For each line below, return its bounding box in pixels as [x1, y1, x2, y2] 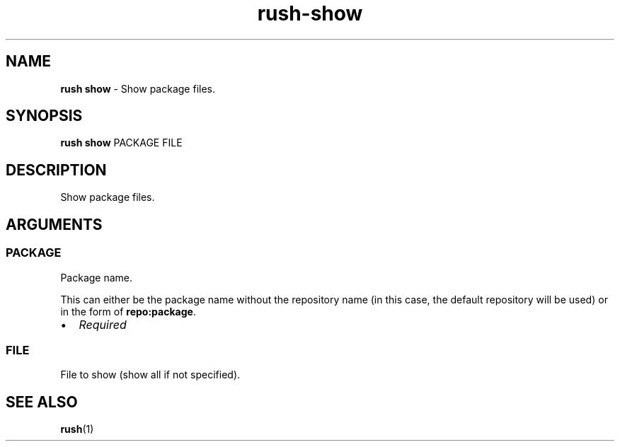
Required [79, 317, 127, 332]
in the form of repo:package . [60, 305, 196, 318]
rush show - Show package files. [60, 82, 216, 95]
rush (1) [60, 423, 94, 436]
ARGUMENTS [6, 215, 103, 233]
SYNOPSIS [6, 107, 83, 125]
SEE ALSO [6, 393, 78, 411]
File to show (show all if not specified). [60, 368, 241, 381]
